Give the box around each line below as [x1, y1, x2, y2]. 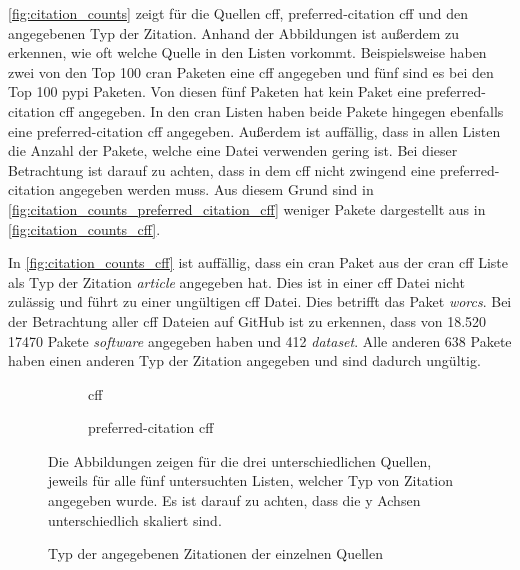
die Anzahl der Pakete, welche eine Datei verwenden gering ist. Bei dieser [8, 140, 458, 161]
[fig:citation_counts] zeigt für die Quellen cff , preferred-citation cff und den [8, 3, 468, 23]
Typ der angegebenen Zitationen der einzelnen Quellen [48, 543, 383, 564]
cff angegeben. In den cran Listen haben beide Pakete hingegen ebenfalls [59, 100, 504, 121]
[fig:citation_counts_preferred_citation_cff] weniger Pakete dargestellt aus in [8, 198, 486, 219]
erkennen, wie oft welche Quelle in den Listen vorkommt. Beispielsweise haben [8, 42, 487, 63]
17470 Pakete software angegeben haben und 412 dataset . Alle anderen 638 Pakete [8, 330, 512, 351]
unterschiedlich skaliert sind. [48, 509, 222, 530]
